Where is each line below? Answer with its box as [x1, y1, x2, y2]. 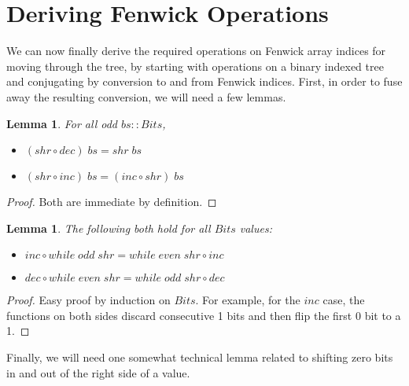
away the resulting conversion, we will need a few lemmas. [6, 88, 286, 105]
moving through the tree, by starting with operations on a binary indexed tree [6, 57, 384, 74]
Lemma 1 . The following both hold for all [6, 219, 211, 236]
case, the [322, 292, 365, 308]
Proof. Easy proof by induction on [6, 292, 171, 308]
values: [239, 219, 272, 236]
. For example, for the [195, 292, 300, 308]
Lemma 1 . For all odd [6, 115, 118, 131]
